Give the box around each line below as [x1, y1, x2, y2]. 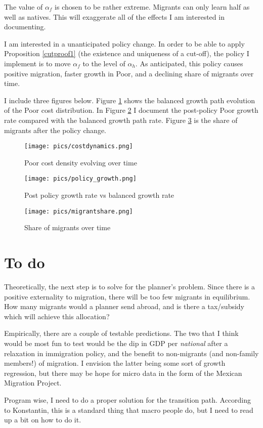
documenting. [4, 21, 46, 32]
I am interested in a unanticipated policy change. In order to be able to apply [4, 38, 245, 49]
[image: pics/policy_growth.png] [24, 175, 137, 183]
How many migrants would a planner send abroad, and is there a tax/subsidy [4, 301, 245, 312]
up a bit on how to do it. [4, 414, 81, 425]
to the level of [82, 58, 125, 68]
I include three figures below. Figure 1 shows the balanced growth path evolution [4, 95, 255, 105]
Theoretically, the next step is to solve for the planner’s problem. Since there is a [4, 281, 255, 291]
